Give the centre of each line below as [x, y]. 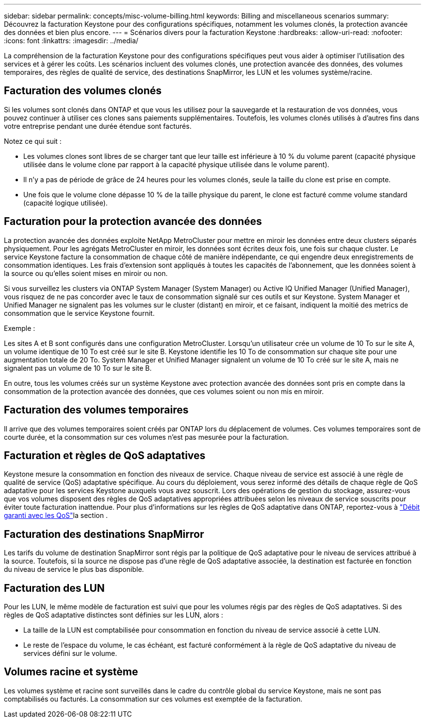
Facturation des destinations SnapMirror [104, 534]
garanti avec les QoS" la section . [56, 516]
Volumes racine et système [71, 672]
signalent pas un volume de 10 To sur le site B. [78, 368]
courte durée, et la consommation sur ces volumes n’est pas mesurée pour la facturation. [147, 437]
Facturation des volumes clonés [83, 91]
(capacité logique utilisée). [65, 203]
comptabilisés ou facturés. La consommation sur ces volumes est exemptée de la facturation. [153, 699]
